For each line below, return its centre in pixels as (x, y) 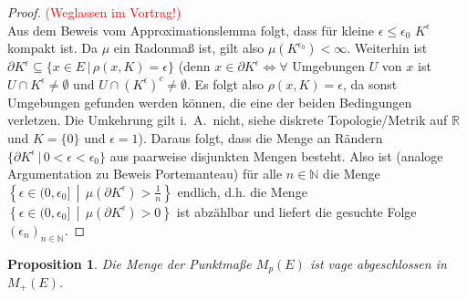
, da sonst (370, 83)
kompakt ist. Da (53, 48)
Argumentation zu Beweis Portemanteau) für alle (145, 174)
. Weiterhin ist (387, 48)
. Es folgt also (226, 83)
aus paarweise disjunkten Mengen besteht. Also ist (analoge (276, 155)
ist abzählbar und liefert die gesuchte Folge (296, 211)
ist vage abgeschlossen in (378, 263)
